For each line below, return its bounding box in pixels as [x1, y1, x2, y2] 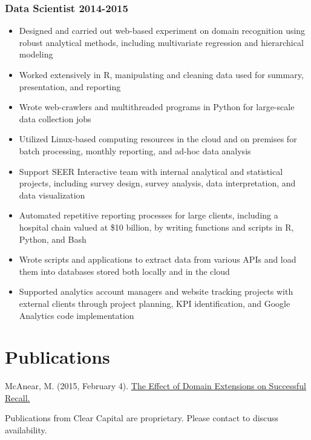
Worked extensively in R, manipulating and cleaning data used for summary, [19, 68, 304, 80]
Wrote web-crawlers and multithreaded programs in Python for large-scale [19, 100, 295, 113]
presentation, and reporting [19, 80, 121, 93]
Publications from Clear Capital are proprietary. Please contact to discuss [5, 412, 279, 424]
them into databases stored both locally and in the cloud [19, 264, 230, 277]
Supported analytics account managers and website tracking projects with [19, 285, 293, 298]
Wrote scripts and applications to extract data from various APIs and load [19, 253, 296, 266]
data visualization [19, 188, 85, 201]
